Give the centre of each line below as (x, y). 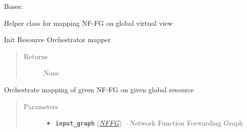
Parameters (41, 106)
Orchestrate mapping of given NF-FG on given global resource (99, 89)
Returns (36, 56)
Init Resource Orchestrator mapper (57, 39)
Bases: (14, 6)
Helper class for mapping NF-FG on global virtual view (88, 23)
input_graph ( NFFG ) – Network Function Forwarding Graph (149, 123)
